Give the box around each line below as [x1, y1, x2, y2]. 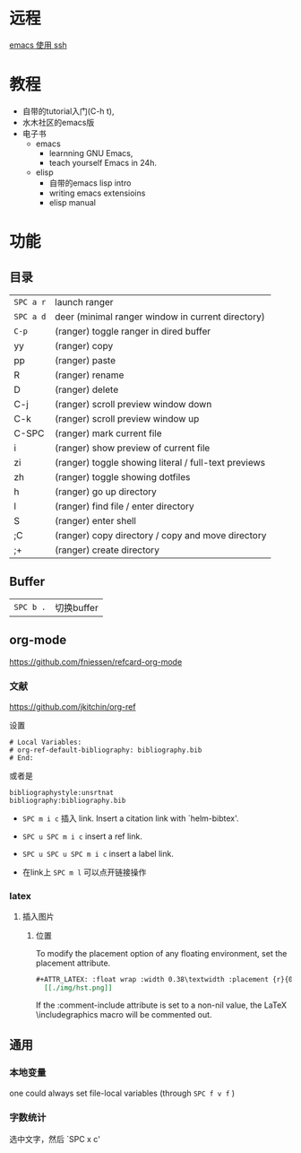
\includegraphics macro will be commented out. [35, 1009, 212, 1019]
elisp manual [48, 197, 97, 207]
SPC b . [13, 602, 47, 612]
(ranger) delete [55, 383, 119, 396]
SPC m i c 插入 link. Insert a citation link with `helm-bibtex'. [21, 813, 239, 824]
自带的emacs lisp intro [48, 177, 132, 188]
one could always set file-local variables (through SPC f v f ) [9, 1087, 236, 1098]
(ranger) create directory [55, 544, 159, 556]
